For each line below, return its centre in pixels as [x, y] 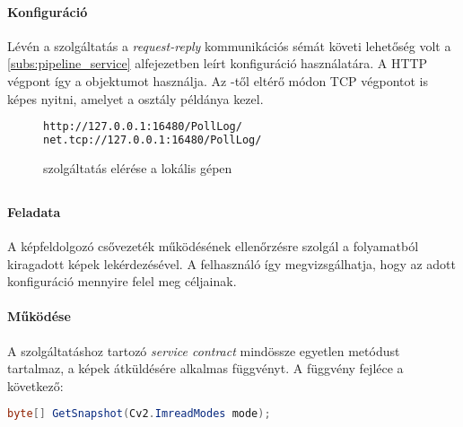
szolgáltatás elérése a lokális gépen [138, 167]
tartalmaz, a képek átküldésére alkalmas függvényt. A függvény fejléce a [205, 368]
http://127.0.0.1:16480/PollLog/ [143, 127]
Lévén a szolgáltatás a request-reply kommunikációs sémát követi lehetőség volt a [229, 45]
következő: [35, 385]
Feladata [34, 211]
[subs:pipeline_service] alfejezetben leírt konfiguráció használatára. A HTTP [218, 63]
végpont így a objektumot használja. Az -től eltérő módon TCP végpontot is [218, 80]
